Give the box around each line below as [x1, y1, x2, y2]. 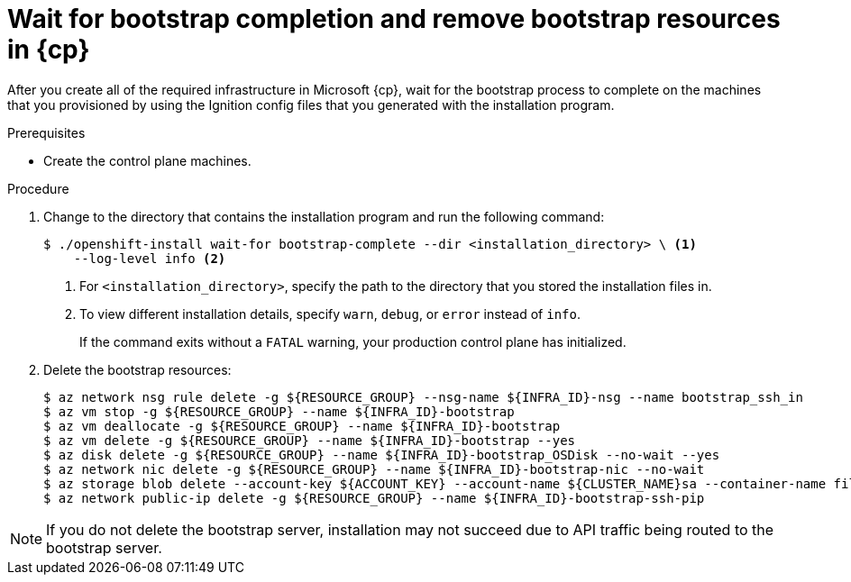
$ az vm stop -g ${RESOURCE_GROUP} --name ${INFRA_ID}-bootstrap [43, 404, 515, 419]
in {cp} [7, 34, 90, 65]
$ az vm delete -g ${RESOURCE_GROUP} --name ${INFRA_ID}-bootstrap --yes [43, 432, 576, 448]
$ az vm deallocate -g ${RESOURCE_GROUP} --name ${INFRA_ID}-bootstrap [43, 418, 561, 433]
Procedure [7, 180, 69, 196]
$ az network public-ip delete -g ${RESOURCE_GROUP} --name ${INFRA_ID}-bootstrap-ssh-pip [43, 490, 705, 505]
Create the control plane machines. [43, 152, 252, 168]
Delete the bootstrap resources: [43, 361, 232, 377]
